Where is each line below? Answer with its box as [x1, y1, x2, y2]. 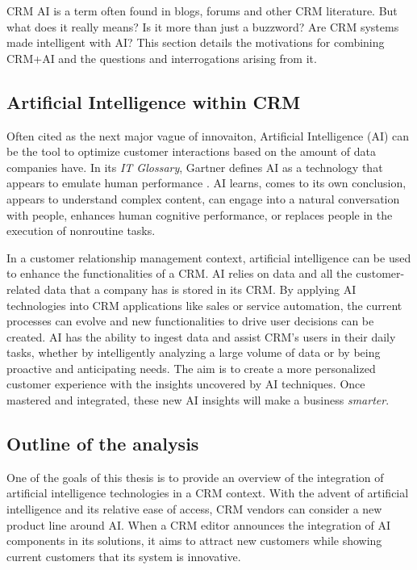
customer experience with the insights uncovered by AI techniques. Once [6, 375, 365, 392]
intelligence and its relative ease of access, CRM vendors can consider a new [6, 501, 382, 518]
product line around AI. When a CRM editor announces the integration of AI [6, 516, 391, 533]
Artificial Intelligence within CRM [6, 89, 301, 114]
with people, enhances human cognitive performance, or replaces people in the [6, 206, 393, 223]
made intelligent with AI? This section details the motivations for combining [6, 34, 385, 51]
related [6, 280, 41, 297]
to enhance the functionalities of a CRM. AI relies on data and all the [6, 265, 352, 282]
